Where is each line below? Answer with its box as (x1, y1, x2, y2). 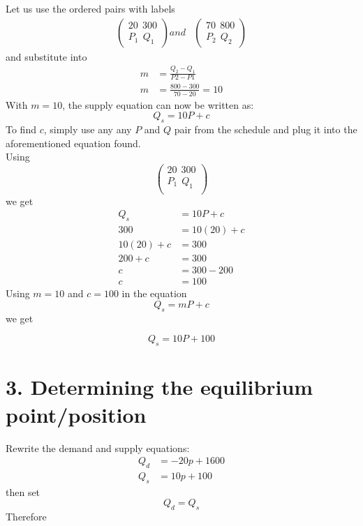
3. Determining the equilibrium (6, 373, 313, 401)
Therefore (6, 509, 47, 524)
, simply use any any (43, 122, 132, 137)
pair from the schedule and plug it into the (174, 122, 357, 137)
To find (6, 122, 36, 137)
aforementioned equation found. (6, 135, 141, 150)
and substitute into (6, 49, 87, 63)
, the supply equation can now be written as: (62, 97, 254, 112)
